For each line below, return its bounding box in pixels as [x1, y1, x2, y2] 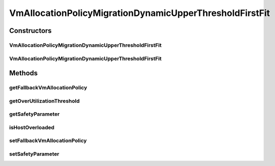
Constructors [9, 26, 52, 35]
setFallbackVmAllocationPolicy [9, 137, 87, 144]
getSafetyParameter [9, 111, 60, 118]
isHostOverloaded [9, 124, 55, 131]
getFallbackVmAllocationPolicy [9, 84, 87, 91]
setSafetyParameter [9, 150, 59, 157]
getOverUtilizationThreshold [9, 97, 80, 104]
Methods [9, 69, 38, 77]
